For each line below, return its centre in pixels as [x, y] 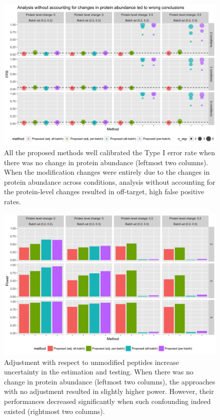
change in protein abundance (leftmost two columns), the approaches [110, 381]
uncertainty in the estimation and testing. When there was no [99, 372]
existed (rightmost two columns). [54, 411]
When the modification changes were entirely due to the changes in [107, 172]
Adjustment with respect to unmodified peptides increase [91, 362]
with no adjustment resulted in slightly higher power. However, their [109, 391]
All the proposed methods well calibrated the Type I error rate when [109, 152]
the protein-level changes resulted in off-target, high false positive [104, 191]
